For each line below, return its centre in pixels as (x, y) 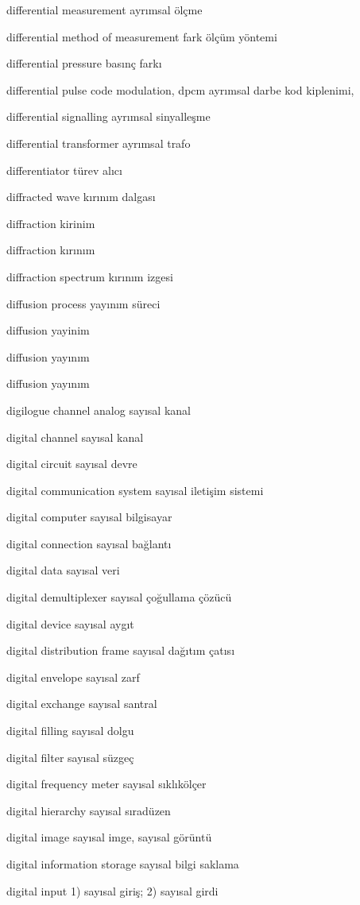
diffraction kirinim (51, 223)
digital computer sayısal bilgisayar (89, 517)
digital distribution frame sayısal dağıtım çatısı (121, 650)
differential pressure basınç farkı (84, 63)
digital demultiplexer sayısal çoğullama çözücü (119, 597)
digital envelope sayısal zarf (73, 677)
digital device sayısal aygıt (70, 623)
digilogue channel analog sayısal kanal (99, 410)
